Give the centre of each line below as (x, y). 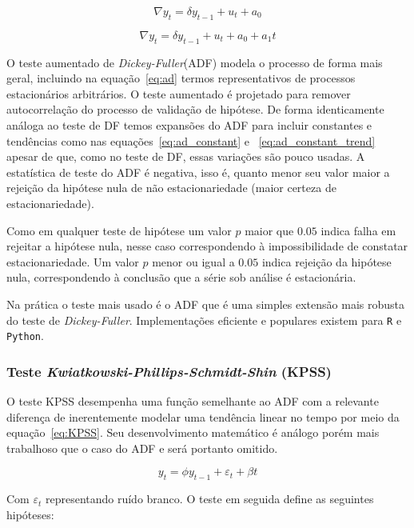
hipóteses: (30, 514)
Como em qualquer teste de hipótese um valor (119, 230)
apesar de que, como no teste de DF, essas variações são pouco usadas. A (186, 156)
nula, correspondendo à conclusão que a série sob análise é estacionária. (181, 277)
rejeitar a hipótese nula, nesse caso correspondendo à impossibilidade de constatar (207, 246)
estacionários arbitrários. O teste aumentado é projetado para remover (179, 93)
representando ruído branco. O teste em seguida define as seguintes (209, 499)
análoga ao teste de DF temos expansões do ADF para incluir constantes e (189, 124)
